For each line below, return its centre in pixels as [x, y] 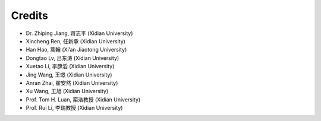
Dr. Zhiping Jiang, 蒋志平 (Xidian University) [79, 33]
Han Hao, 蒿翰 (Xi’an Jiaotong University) [76, 50]
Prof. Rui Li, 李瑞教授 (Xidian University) [74, 108]
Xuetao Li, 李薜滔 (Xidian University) [70, 66]
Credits [30, 15]
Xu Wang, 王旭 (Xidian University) [67, 91]
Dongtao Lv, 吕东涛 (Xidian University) [73, 58]
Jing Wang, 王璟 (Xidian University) [69, 75]
